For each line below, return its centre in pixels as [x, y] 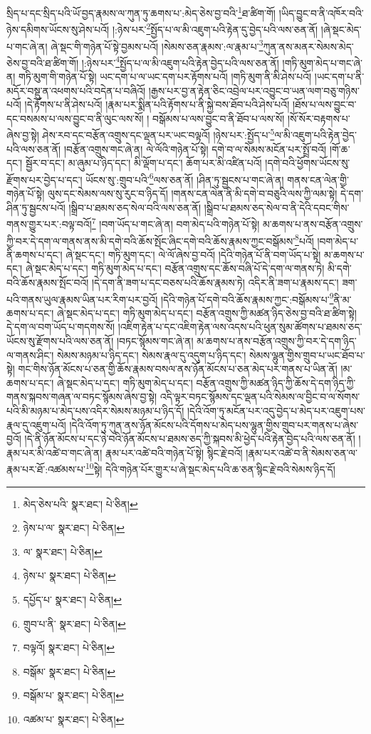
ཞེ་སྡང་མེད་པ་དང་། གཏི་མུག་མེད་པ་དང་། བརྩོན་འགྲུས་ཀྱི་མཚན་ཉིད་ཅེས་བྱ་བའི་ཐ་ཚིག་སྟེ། [207, 312]
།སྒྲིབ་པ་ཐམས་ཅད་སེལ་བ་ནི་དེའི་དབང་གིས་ [277, 207]
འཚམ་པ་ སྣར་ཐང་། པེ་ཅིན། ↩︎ [74, 719]
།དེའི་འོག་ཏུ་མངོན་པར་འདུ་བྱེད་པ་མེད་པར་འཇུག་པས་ [276, 410]
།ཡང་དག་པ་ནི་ [339, 76]
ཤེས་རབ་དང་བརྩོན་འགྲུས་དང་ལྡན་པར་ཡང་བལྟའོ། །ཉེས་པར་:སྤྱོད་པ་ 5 [158, 134]
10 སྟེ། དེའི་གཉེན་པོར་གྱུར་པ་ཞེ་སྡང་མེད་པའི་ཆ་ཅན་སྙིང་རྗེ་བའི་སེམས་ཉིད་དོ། [210, 468]
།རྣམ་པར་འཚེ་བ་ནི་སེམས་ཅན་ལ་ [302, 452]
